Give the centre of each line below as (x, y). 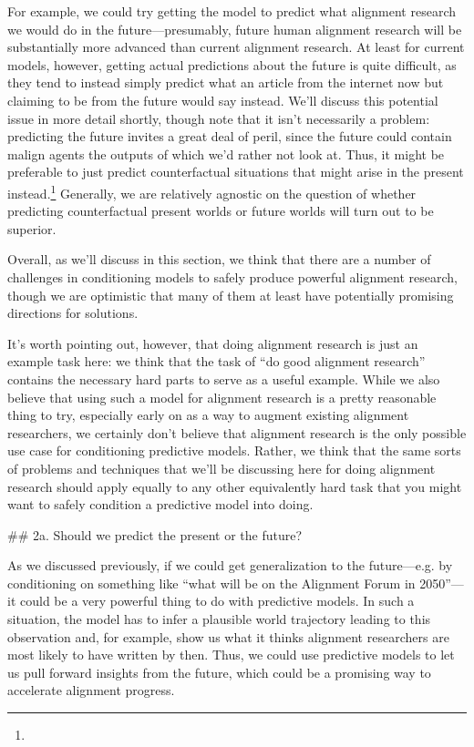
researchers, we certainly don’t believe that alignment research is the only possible (237, 432)
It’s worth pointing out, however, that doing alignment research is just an (213, 343)
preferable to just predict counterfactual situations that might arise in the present (236, 172)
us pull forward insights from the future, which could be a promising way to (219, 672)
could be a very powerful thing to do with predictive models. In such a (217, 601)
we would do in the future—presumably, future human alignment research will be (235, 29)
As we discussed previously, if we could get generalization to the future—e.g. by (230, 565)
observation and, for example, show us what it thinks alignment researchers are (228, 636)
